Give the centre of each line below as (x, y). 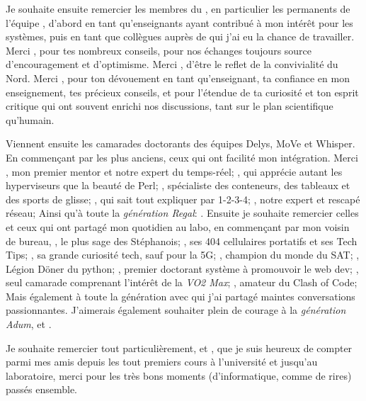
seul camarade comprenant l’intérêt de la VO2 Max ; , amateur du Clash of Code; (182, 282)
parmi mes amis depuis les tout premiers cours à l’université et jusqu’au (162, 362)
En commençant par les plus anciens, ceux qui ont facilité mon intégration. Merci (182, 157)
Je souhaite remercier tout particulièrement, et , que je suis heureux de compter (179, 348)
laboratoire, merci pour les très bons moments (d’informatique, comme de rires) (179, 375)
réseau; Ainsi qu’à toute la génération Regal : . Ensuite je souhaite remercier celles (182, 213)
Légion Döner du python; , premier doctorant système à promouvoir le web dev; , (182, 268)
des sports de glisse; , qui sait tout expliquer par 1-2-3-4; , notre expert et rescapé (183, 199)
